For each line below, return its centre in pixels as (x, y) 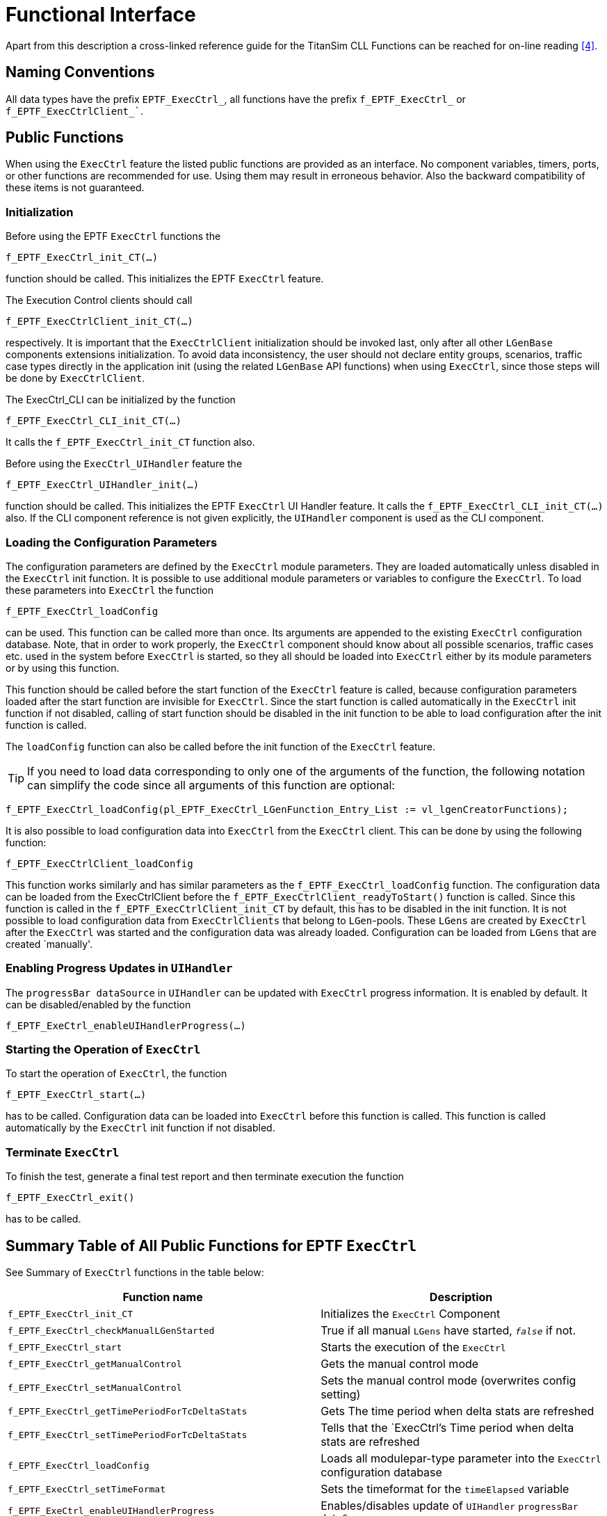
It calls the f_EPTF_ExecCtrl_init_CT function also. (130, 442)
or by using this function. (63, 668)
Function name (163, 1297)
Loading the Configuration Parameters (112, 542)
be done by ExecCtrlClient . (75, 378)
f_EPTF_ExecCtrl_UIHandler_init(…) (103, 485)
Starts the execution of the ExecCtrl (413, 1347)
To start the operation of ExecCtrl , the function (116, 1074)
